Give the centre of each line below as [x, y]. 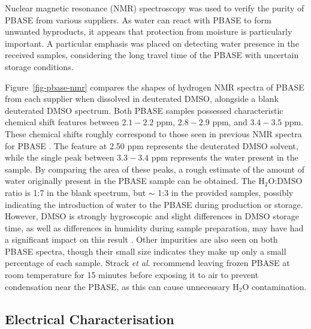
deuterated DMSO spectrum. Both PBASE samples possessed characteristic [144, 110]
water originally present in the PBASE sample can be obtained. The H [135, 181]
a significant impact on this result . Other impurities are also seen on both [141, 239]
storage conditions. [39, 66]
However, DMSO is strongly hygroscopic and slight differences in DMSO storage [152, 216]
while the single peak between [60, 157]
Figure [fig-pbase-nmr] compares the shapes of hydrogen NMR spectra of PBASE [155, 87]
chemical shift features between [62, 122]
